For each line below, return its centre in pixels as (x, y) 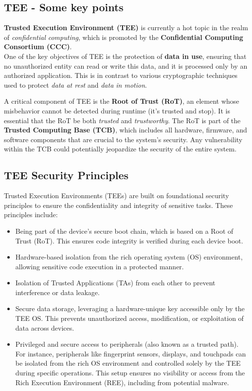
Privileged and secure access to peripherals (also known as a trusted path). (127, 344)
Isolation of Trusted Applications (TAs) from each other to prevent (115, 283)
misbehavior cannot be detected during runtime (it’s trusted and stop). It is (117, 110)
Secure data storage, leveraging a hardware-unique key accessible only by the (130, 308)
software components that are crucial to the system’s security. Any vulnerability (123, 139)
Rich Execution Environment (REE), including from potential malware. (122, 382)
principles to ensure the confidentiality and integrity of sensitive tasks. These (118, 205)
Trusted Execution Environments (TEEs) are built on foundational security (117, 195)
